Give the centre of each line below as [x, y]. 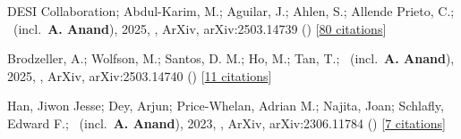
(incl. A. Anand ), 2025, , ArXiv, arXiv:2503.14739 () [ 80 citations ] [200, 28]
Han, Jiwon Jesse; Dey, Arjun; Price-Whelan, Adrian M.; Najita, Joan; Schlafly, [226, 106]
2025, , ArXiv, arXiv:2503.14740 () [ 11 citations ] [140, 75]
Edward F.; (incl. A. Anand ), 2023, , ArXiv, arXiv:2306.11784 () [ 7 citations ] [226, 123]
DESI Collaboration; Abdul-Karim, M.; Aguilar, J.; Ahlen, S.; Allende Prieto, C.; [231, 11]
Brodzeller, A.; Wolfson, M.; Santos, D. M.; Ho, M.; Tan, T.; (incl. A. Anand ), [231, 58]
